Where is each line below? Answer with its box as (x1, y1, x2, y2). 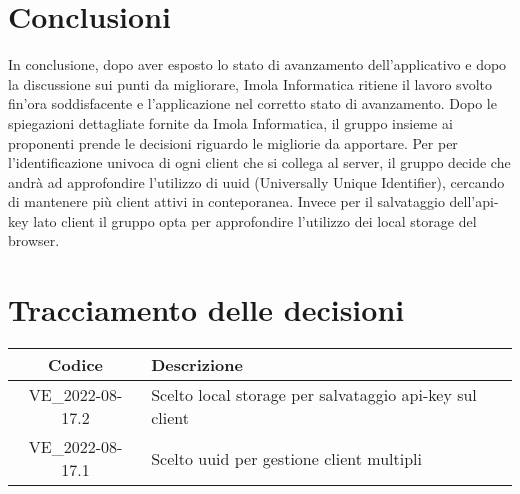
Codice (48, 353, 104, 377)
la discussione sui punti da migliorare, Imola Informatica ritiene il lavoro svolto (8, 73, 492, 94)
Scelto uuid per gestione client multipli (151, 446, 422, 470)
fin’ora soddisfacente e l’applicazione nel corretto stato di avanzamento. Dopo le (8, 93, 497, 114)
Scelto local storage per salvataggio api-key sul (151, 383, 477, 407)
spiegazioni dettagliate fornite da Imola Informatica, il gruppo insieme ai (8, 112, 453, 133)
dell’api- (449, 191, 499, 212)
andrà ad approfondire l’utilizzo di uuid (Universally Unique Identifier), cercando (8, 171, 505, 192)
